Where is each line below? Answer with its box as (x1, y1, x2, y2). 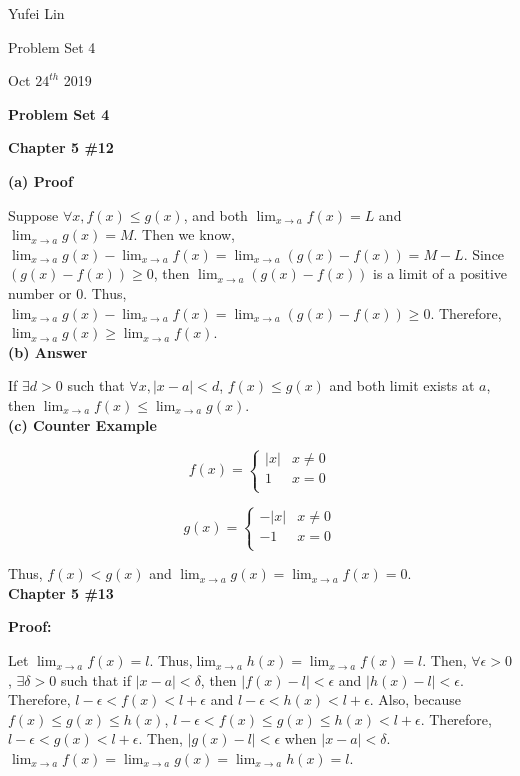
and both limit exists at (329, 375, 475, 396)
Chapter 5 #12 (8, 137, 114, 158)
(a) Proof (8, 170, 73, 191)
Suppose (8, 204, 59, 225)
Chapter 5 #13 (8, 582, 114, 603)
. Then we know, (133, 224, 236, 245)
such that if (60, 669, 131, 690)
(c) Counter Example (8, 414, 157, 435)
